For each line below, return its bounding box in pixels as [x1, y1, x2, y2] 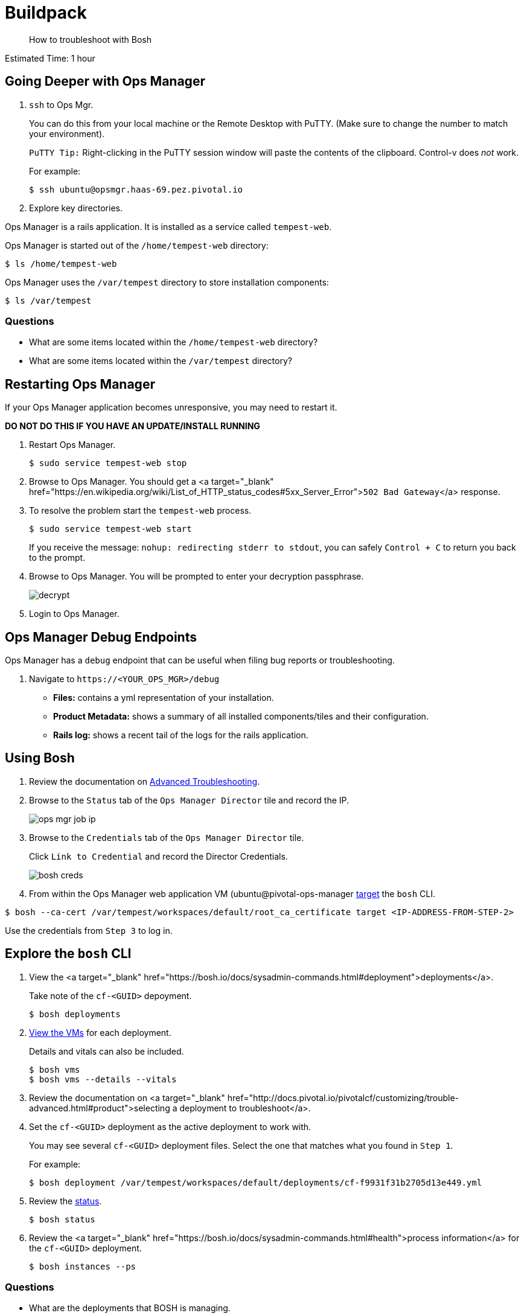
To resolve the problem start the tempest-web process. [29, 505, 252, 516]
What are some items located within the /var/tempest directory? [29, 356, 292, 366]
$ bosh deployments [29, 1009, 121, 1019]
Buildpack [5, 2, 87, 23]
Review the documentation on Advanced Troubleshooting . [29, 776, 260, 787]
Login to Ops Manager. [29, 608, 120, 619]
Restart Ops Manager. [29, 439, 116, 450]
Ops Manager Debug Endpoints [5, 629, 197, 645]
